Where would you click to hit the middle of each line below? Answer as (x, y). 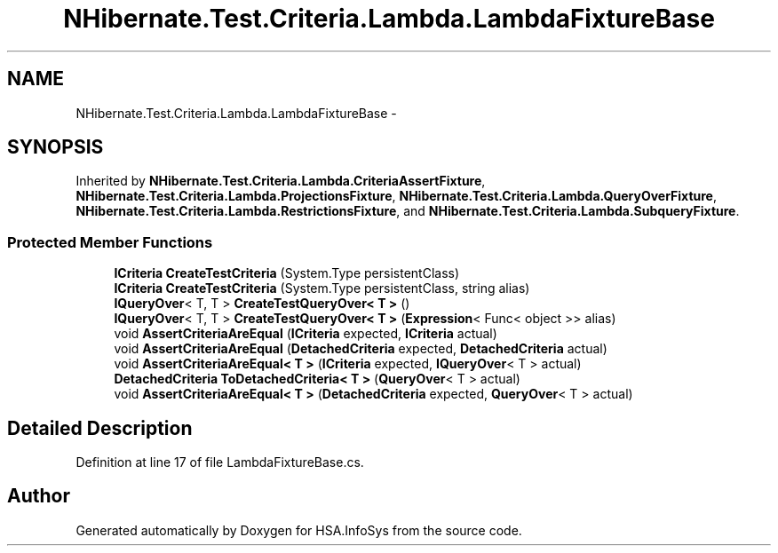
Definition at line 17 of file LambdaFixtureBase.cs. (220, 462)
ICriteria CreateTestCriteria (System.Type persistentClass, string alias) (322, 288)
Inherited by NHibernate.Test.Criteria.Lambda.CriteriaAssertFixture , (281, 181)
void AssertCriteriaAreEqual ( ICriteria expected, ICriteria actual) (306, 334)
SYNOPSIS (56, 147)
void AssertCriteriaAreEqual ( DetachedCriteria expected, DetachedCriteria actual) (361, 349)
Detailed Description (100, 428)
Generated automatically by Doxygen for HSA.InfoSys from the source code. (299, 530)
